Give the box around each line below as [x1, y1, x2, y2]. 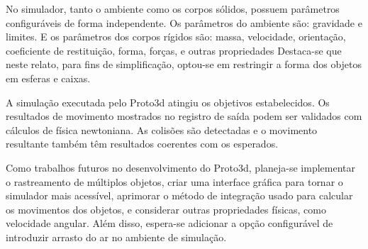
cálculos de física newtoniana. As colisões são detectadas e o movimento [6, 122, 318, 137]
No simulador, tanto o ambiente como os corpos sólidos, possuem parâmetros [6, 1, 340, 16]
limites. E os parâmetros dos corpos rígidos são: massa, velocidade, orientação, [6, 29, 346, 44]
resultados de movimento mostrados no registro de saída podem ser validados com [6, 109, 362, 123]
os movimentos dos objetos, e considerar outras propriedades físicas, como [6, 201, 326, 216]
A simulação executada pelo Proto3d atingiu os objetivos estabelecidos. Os [6, 94, 330, 109]
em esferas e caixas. [6, 70, 91, 85]
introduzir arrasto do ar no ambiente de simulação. [6, 229, 227, 244]
